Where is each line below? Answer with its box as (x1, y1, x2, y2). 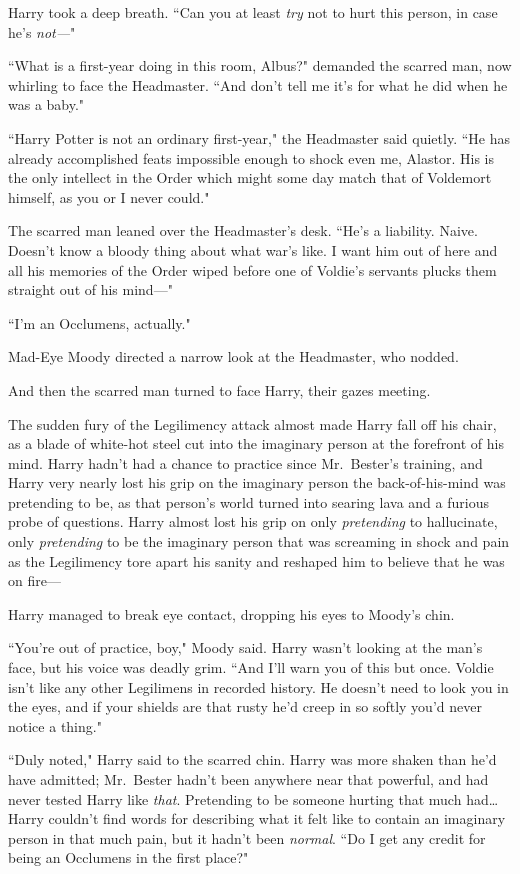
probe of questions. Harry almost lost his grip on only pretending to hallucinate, (8, 511, 498, 532)
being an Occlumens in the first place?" (8, 847, 249, 868)
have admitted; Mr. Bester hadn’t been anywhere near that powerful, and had (8, 769, 489, 789)
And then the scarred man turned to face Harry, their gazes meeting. (8, 379, 431, 400)
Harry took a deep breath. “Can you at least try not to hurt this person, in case (8, 2, 498, 22)
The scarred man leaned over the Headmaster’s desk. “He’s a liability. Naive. (8, 220, 478, 241)
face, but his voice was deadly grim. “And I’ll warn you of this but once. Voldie (8, 657, 494, 678)
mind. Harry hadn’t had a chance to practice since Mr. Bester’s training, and (8, 452, 483, 473)
